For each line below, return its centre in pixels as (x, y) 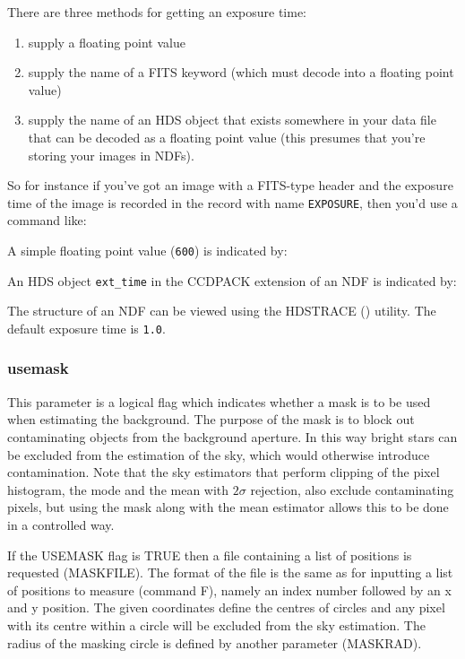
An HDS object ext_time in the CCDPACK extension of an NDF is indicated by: (232, 280)
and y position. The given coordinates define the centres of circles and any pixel (226, 607)
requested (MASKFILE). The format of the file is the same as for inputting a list (230, 572)
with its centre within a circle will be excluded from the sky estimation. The (216, 624)
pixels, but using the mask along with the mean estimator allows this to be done (228, 507)
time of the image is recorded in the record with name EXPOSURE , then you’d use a (232, 202)
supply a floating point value (107, 42)
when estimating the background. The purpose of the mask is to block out (211, 419)
